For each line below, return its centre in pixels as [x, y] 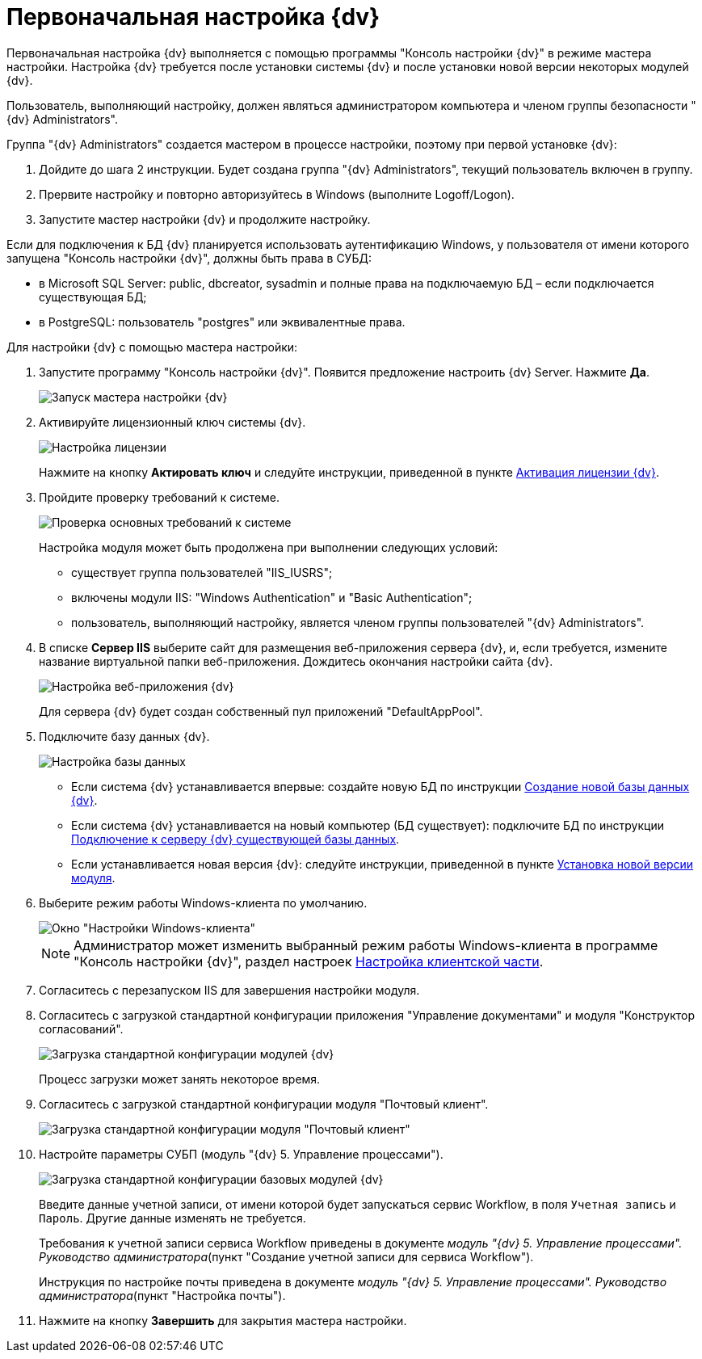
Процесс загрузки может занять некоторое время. [180, 1079]
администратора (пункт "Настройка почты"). [162, 1295]
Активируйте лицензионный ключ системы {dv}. [172, 422]
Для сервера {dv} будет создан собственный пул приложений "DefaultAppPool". [261, 711]
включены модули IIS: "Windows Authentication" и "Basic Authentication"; [272, 597]
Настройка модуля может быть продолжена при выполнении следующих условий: [269, 547]
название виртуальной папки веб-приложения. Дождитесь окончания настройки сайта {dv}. [296, 661]
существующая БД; [93, 297]
